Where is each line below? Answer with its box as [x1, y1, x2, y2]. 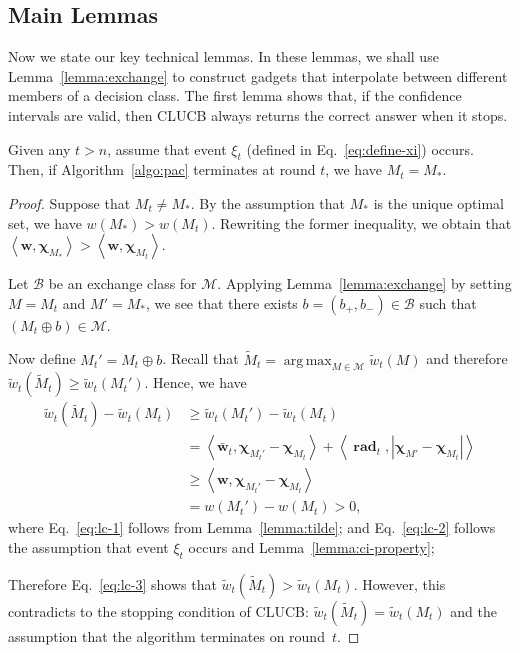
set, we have [8, 212, 82, 233]
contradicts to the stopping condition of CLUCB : [8, 600, 309, 621]
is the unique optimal [373, 192, 504, 213]
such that [419, 292, 477, 313]
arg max [283, 353, 332, 368]
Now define [8, 348, 76, 369]
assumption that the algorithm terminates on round [8, 625, 325, 646]
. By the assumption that [190, 192, 346, 213]
